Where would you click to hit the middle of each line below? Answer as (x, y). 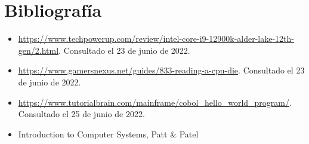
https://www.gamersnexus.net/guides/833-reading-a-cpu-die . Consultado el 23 (161, 70)
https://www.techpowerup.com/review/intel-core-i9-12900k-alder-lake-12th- (156, 39)
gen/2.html (38, 50)
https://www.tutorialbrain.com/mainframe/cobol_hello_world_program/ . (155, 102)
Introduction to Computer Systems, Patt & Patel (108, 134)
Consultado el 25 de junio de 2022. (81, 114)
